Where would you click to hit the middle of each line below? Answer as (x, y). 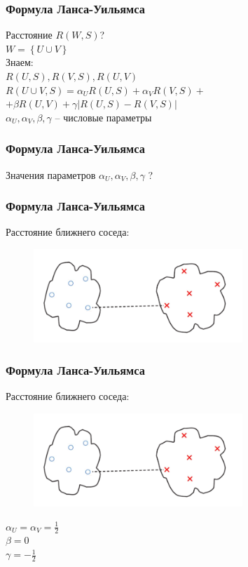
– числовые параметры (103, 117)
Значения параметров (51, 174)
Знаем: (20, 62)
